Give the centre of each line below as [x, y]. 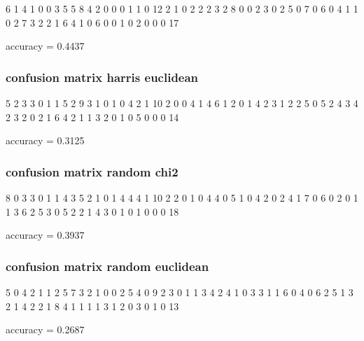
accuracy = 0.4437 [45, 46]
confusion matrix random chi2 [92, 171]
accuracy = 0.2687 [45, 329]
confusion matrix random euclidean [107, 266]
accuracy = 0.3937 [45, 235]
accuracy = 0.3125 [45, 140]
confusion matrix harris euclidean [102, 77]
